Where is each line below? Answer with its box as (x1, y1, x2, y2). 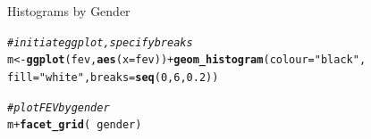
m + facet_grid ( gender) (7, 119, 142, 132)
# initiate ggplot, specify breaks (7, 36, 193, 49)
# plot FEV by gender (7, 101, 110, 114)
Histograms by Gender (7, 2, 131, 20)
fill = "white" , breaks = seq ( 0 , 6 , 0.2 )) (7, 70, 219, 84)
